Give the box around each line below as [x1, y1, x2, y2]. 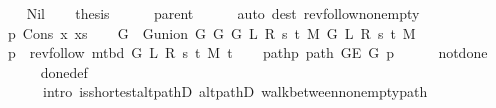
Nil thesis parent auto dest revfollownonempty [26, 3, 420, 23]
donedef [40, 61, 88, 82]
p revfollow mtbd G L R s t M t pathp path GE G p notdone [7, 42, 488, 63]
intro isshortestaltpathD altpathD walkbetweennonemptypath [42, 81, 428, 102]
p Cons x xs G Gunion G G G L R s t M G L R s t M [7, 22, 416, 43]
